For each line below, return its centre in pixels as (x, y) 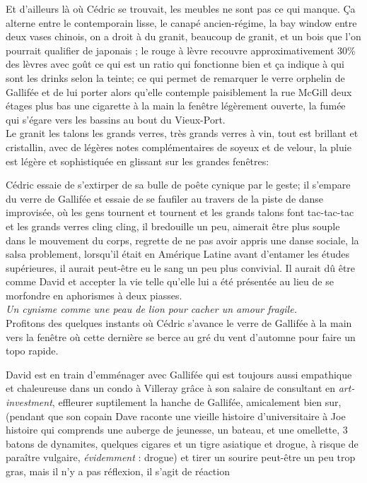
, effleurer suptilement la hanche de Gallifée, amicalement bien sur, (197, 402)
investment (29, 402)
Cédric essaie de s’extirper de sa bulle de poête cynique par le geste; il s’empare (178, 185)
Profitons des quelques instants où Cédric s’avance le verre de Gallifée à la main (179, 323)
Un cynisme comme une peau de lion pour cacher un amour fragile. (151, 309)
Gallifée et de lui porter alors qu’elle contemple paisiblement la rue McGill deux (179, 91)
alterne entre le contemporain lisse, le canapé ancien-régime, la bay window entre (181, 22)
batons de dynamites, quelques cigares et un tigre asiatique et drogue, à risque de (182, 443)
